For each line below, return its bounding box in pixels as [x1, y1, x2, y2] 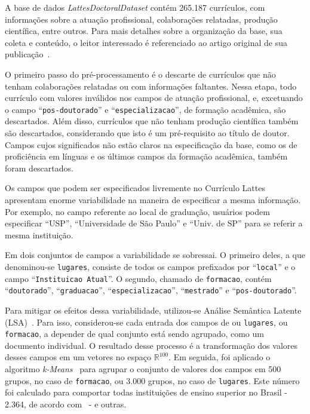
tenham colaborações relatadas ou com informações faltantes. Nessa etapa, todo [5, 79, 297, 92]
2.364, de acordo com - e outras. [5, 397, 127, 410]
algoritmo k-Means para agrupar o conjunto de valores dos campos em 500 [5, 363, 281, 375]
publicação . [5, 48, 50, 60]
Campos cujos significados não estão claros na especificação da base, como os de [5, 138, 297, 151]
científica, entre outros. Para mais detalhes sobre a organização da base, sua [5, 24, 283, 37]
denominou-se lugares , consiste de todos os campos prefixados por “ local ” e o [5, 260, 296, 272]
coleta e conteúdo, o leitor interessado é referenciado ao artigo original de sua [5, 36, 287, 48]
